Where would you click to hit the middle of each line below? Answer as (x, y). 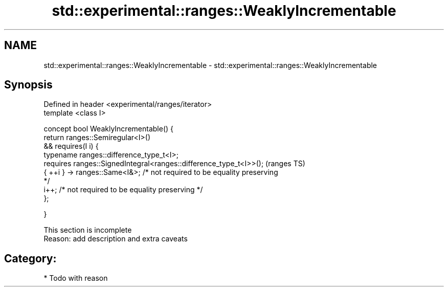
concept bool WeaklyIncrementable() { (108, 129)
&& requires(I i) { (71, 146)
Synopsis (28, 85)
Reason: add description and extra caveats (116, 239)
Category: (30, 258)
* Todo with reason (76, 278)
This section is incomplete (88, 230)
